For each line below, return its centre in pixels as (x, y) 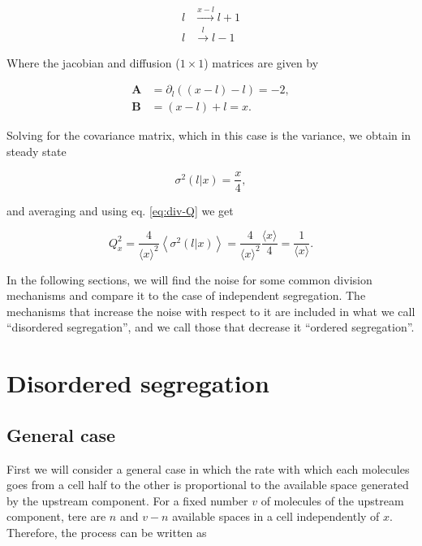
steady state (37, 151)
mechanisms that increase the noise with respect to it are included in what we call (211, 311)
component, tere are (56, 516)
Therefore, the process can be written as (107, 532)
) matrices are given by (261, 62)
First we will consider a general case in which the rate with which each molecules (208, 468)
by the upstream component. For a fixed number (127, 500)
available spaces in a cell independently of (276, 516)
